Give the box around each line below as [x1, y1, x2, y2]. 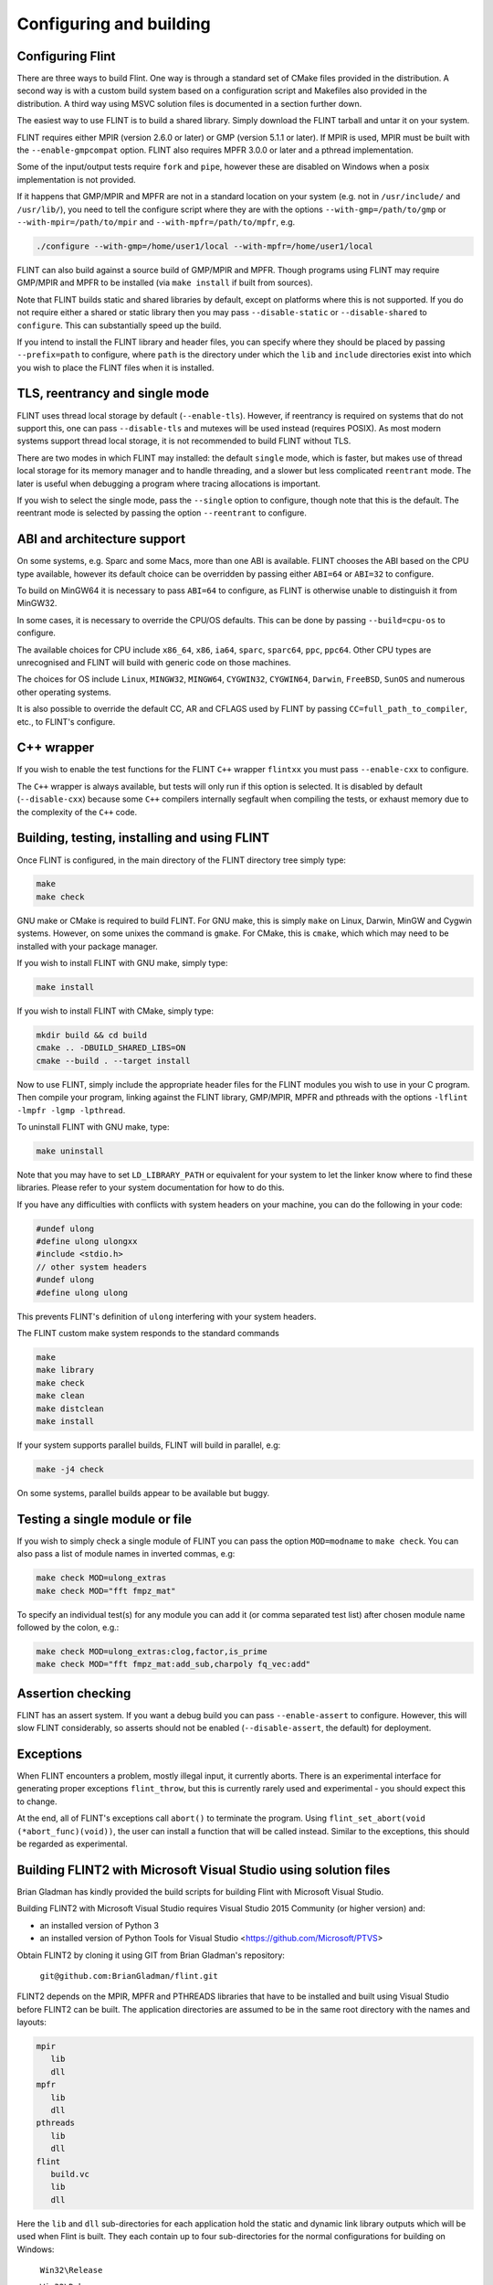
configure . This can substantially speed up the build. [16, 320, 222, 331]
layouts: [16, 2016, 47, 2028]
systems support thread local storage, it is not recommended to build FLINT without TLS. [16, 435, 351, 447]
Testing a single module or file [16, 1511, 192, 1526]
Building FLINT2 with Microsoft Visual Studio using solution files [16, 1862, 391, 1877]
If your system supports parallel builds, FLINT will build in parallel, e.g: [16, 1440, 281, 1451]
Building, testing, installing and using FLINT [16, 830, 270, 845]
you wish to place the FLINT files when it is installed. [16, 362, 215, 373]
